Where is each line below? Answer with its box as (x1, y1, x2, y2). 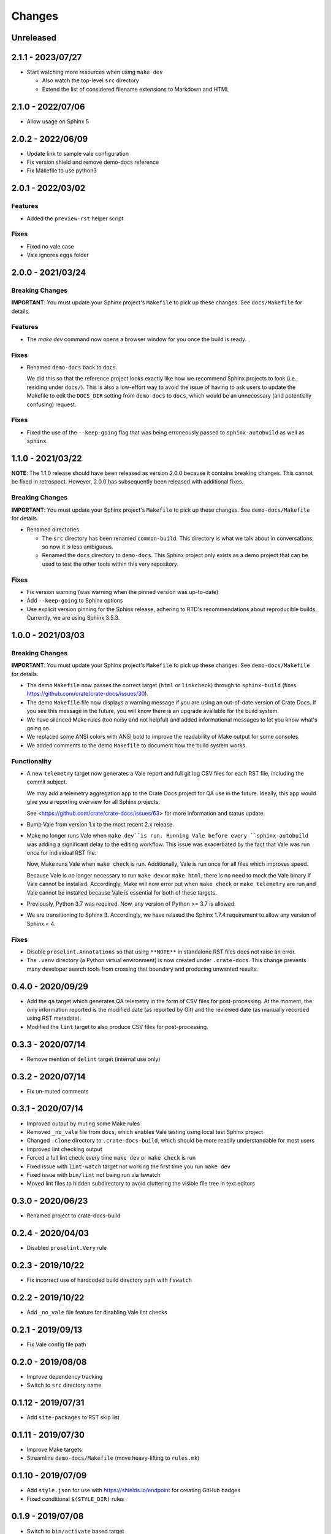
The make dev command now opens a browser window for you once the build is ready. (26, 335, 247, 343)
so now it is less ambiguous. (42, 543, 113, 550)
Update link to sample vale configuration (26, 150, 129, 157)
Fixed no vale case (26, 242, 74, 250)
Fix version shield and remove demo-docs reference (26, 158, 159, 166)
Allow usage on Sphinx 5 (26, 117, 89, 125)
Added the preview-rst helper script (26, 215, 124, 222)
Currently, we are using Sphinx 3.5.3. (26, 614, 120, 622)
